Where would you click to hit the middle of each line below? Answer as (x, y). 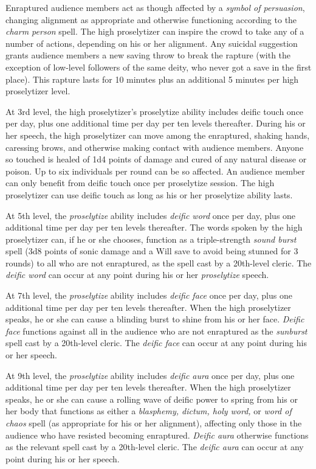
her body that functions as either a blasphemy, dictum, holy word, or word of (149, 411)
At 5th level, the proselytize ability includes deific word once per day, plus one (151, 215)
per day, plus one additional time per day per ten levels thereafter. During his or (156, 123)
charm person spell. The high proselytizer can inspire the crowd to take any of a (155, 31)
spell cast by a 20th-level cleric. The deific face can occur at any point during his (156, 343)
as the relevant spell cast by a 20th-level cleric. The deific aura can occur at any (155, 447)
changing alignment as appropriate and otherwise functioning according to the (151, 19)
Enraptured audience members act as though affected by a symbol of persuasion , (155, 7)
